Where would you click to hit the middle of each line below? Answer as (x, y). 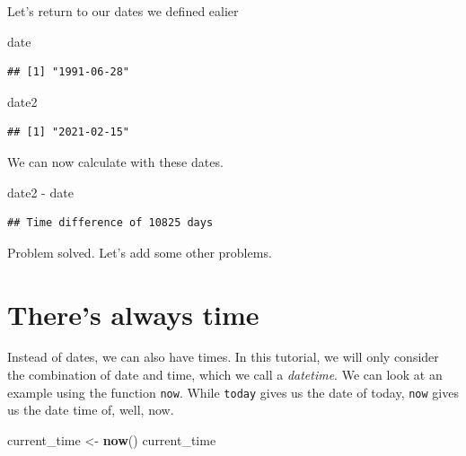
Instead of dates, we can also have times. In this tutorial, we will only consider (223, 357)
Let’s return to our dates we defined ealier (123, 11)
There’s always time (133, 314)
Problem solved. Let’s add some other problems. (140, 252)
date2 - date (40, 192)
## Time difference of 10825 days (110, 223)
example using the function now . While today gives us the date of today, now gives (233, 392)
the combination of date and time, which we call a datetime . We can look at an (225, 375)
